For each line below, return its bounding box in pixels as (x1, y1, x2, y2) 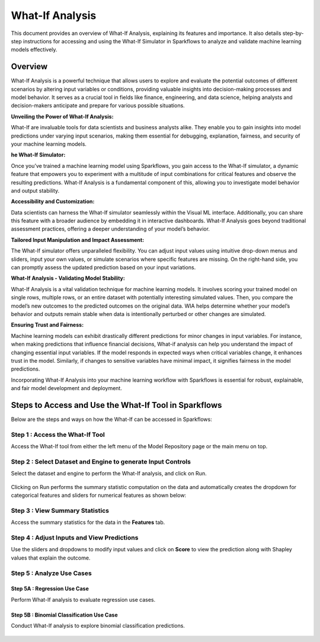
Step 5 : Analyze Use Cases (11, 569, 92, 577)
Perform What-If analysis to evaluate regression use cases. (11, 596, 156, 603)
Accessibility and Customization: (11, 198, 95, 205)
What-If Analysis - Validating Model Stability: (11, 274, 126, 282)
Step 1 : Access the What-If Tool (11, 430, 105, 439)
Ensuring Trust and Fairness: (11, 321, 84, 328)
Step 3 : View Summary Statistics (11, 506, 110, 515)
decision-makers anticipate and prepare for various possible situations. (11, 102, 185, 109)
